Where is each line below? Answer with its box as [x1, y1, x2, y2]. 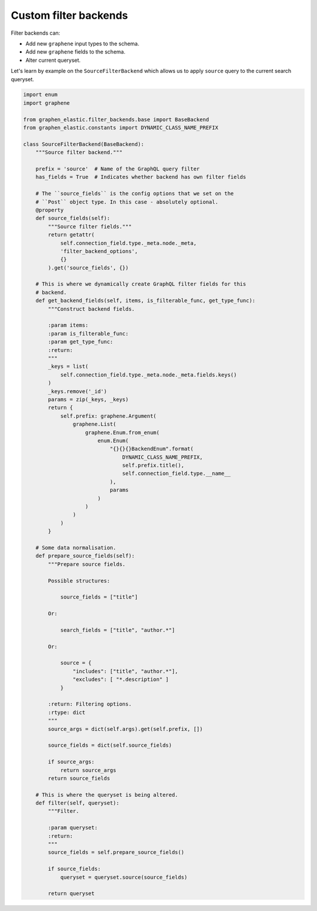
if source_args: [48, 759, 95, 765]
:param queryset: [48, 824, 98, 831]
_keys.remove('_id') [48, 388, 107, 394]
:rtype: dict [48, 709, 86, 716]
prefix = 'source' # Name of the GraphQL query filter [35, 165, 200, 172]
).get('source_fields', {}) [48, 264, 129, 271]
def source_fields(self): [35, 215, 110, 222]
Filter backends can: [11, 29, 60, 36]
